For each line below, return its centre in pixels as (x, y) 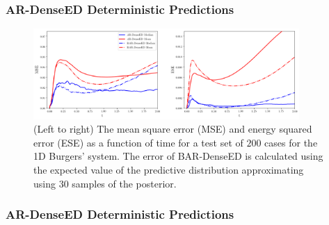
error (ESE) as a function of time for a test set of (138, 142)
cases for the (291, 142)
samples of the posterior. (124, 183)
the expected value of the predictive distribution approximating (169, 170)
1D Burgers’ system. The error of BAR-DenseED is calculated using (178, 156)
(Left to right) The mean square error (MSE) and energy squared (173, 129)
